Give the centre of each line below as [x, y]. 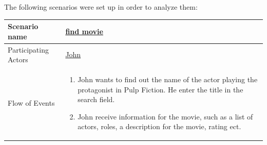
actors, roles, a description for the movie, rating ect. [159, 126]
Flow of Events [31, 103]
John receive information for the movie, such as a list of [165, 116]
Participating [28, 49]
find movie [84, 31]
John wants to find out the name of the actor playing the [168, 79]
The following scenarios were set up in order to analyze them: [101, 7]
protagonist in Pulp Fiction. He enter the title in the [160, 89]
